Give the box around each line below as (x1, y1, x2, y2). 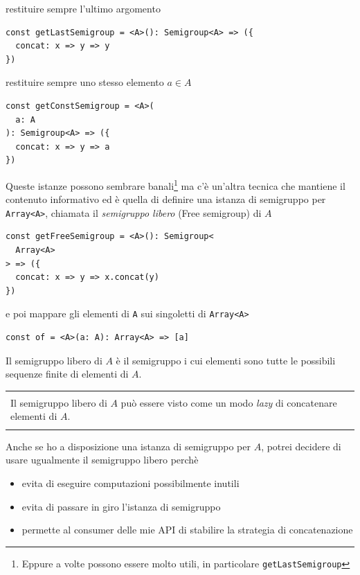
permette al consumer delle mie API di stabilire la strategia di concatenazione (21, 522, 353, 537)
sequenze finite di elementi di (6, 366, 129, 381)
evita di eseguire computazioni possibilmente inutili (21, 475, 240, 490)
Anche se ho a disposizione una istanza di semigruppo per (6, 439, 251, 453)
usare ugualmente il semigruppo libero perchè (6, 452, 199, 467)
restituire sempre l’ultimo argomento (6, 1, 161, 15)
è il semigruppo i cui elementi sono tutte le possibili (116, 353, 336, 367)
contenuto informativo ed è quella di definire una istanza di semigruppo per (6, 192, 326, 206)
